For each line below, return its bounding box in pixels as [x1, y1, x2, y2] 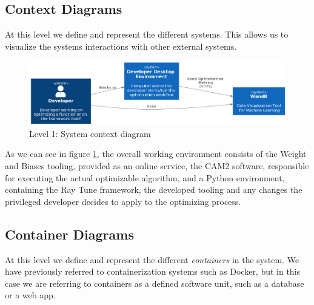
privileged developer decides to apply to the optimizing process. [5, 195, 241, 207]
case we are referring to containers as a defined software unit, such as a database [5, 277, 304, 289]
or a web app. [5, 289, 56, 301]
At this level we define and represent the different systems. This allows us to [5, 28, 289, 41]
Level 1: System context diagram [29, 127, 151, 139]
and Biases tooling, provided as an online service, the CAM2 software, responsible [5, 159, 309, 172]
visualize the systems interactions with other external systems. [5, 39, 237, 52]
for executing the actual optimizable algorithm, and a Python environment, [5, 171, 285, 184]
